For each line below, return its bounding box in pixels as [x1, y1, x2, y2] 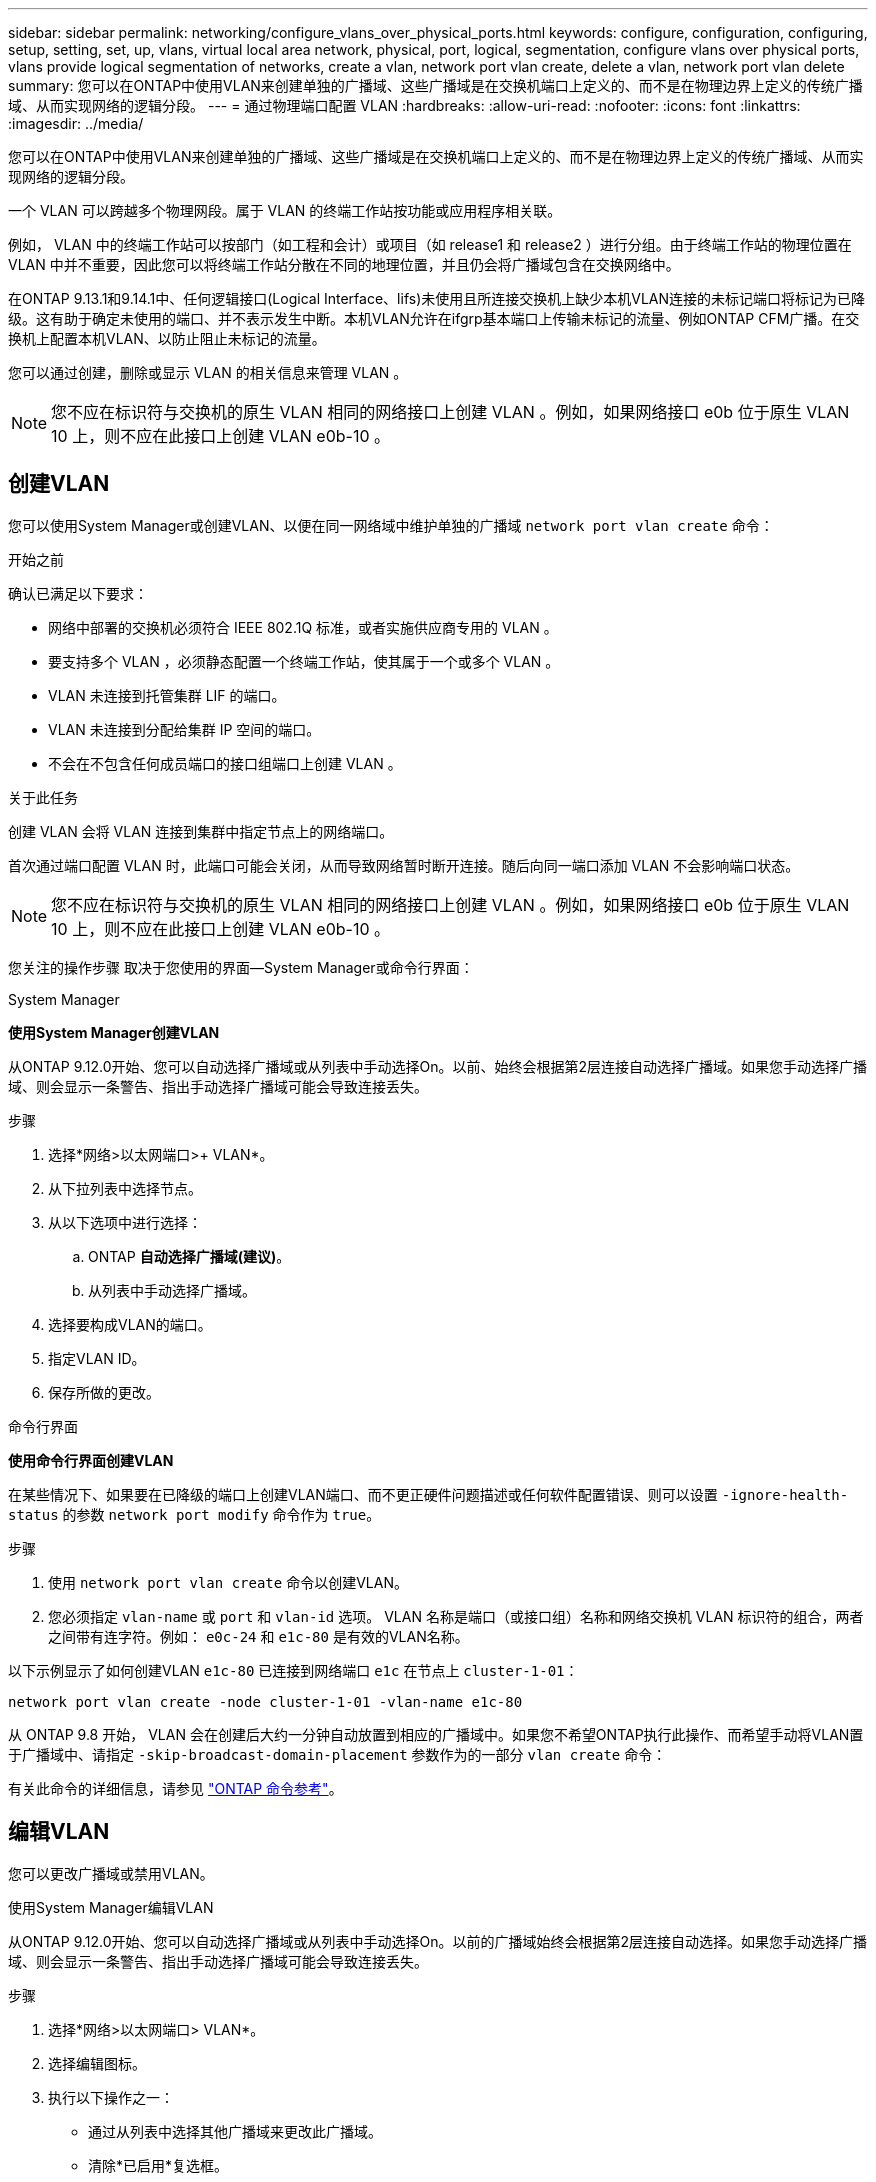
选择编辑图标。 [48, 2054, 146, 2072]
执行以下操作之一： [48, 2088, 174, 2106]
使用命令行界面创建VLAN [8, 1451, 174, 1469]
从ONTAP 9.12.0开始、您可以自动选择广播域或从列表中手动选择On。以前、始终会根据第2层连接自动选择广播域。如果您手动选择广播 [8, 1057, 868, 1075]
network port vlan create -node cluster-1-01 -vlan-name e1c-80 [8, 1693, 523, 1710]
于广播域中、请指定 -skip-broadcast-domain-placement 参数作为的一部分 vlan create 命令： [8, 1745, 667, 1763]
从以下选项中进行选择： [48, 1213, 202, 1231]
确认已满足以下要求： [8, 584, 148, 602]
